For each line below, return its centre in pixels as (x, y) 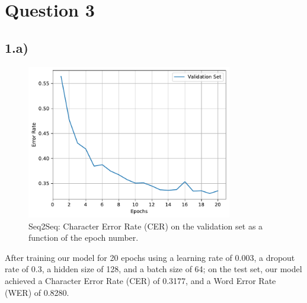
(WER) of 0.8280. (37, 292)
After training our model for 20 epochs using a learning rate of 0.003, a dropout (150, 257)
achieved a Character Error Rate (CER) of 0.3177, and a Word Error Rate (140, 280)
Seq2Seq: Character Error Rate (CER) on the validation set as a (146, 226)
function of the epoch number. (84, 237)
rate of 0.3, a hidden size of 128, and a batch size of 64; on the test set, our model (153, 269)
